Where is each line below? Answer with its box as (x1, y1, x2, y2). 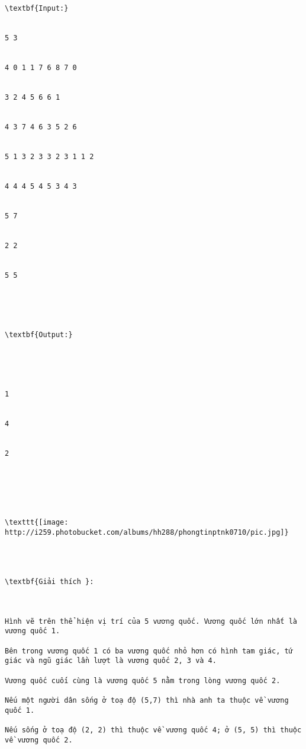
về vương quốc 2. (5, 735, 73, 744)
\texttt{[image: (5, 518, 69, 527)
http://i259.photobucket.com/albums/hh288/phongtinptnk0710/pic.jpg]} (5, 528, 289, 537)
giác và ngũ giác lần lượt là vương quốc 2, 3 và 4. (5, 656, 217, 665)
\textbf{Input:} (5, 4, 69, 12)
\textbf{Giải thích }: (5, 577, 94, 586)
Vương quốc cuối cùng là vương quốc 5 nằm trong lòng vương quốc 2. (5, 676, 281, 685)
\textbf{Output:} (5, 330, 73, 339)
